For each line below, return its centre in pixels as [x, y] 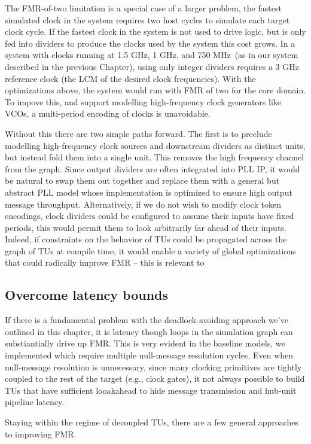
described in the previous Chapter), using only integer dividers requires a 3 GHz [152, 66]
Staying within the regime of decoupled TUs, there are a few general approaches [152, 422]
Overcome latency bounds [87, 295]
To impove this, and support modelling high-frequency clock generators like [143, 101]
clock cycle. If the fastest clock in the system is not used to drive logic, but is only [155, 31]
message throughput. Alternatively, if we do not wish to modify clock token [143, 204]
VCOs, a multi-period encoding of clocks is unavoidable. [108, 113]
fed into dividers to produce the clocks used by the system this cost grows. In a [150, 43]
